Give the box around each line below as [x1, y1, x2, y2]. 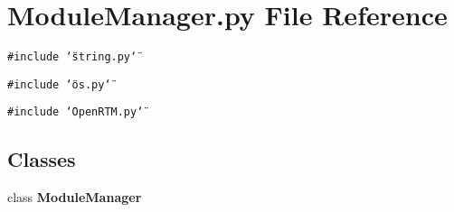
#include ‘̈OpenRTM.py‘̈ [7, 106, 144, 119]
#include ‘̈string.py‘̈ [7, 51, 137, 64]
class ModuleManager [7, 188, 142, 207]
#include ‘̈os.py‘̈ [7, 78, 111, 91]
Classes [7, 145, 76, 173]
